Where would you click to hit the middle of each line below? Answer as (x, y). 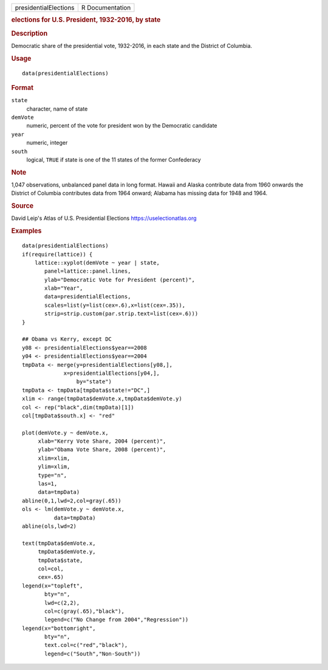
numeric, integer (47, 143)
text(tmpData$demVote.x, (59, 543)
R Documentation (106, 8)
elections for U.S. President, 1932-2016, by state (86, 20)
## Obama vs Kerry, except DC (67, 339)
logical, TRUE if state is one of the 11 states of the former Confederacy (114, 159)
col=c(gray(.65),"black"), (84, 611)
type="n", (53, 475)
